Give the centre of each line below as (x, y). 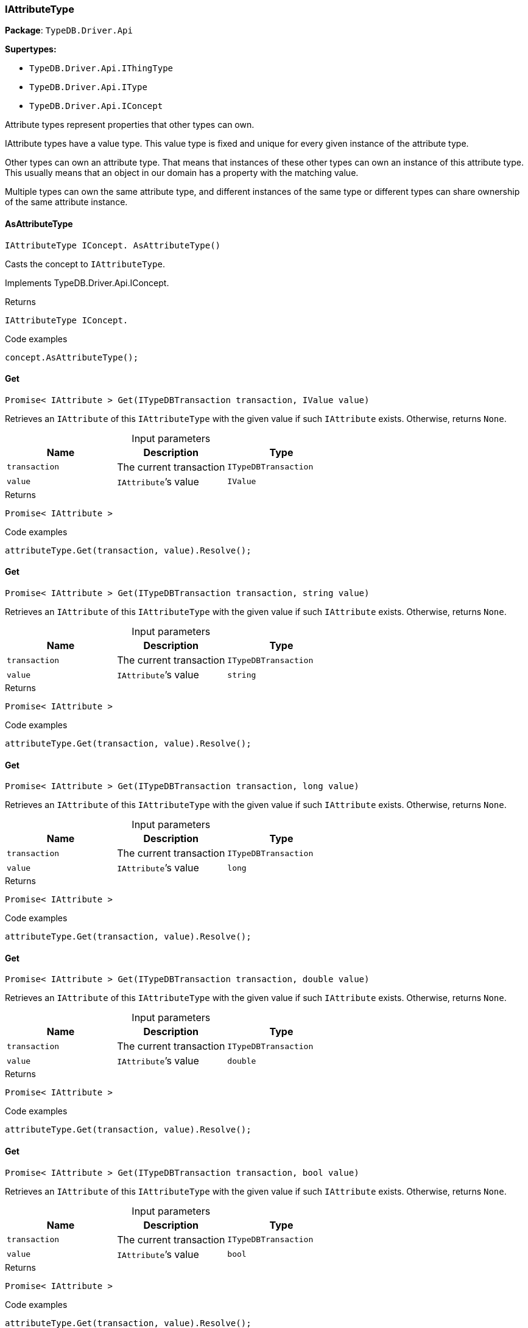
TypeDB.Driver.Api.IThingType (101, 69)
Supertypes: (31, 49)
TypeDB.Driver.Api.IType (88, 87)
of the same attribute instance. (66, 202)
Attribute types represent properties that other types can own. (130, 125)
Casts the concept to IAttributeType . (85, 264)
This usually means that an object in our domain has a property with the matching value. (182, 173)
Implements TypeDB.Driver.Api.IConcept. (87, 283)
